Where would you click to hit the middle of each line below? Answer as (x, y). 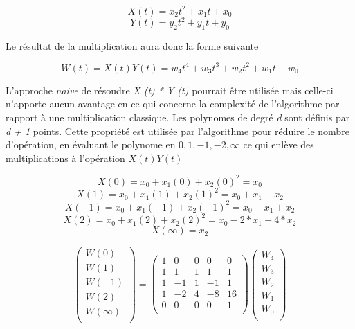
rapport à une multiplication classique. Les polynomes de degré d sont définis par (178, 117)
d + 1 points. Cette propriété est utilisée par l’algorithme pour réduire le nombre (177, 131)
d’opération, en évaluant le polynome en (91, 144)
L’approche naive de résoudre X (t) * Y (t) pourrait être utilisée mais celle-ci (170, 90)
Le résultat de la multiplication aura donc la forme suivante (132, 45)
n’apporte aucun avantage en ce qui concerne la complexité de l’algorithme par (173, 104)
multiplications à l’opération (65, 158)
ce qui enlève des (279, 144)
